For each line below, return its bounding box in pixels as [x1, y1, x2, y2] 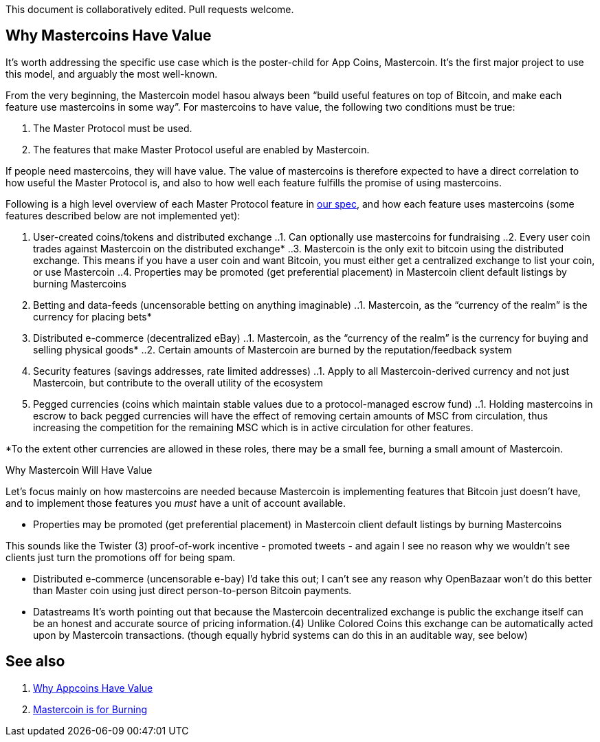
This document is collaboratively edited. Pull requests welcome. [5, 3, 294, 15]
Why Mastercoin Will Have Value [5, 463, 153, 476]
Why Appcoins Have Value [33, 681, 153, 694]
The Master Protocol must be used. [33, 122, 192, 134]
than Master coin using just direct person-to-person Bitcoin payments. [33, 584, 352, 596]
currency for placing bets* [33, 310, 152, 323]
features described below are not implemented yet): [5, 209, 241, 221]
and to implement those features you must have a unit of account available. [5, 497, 346, 509]
